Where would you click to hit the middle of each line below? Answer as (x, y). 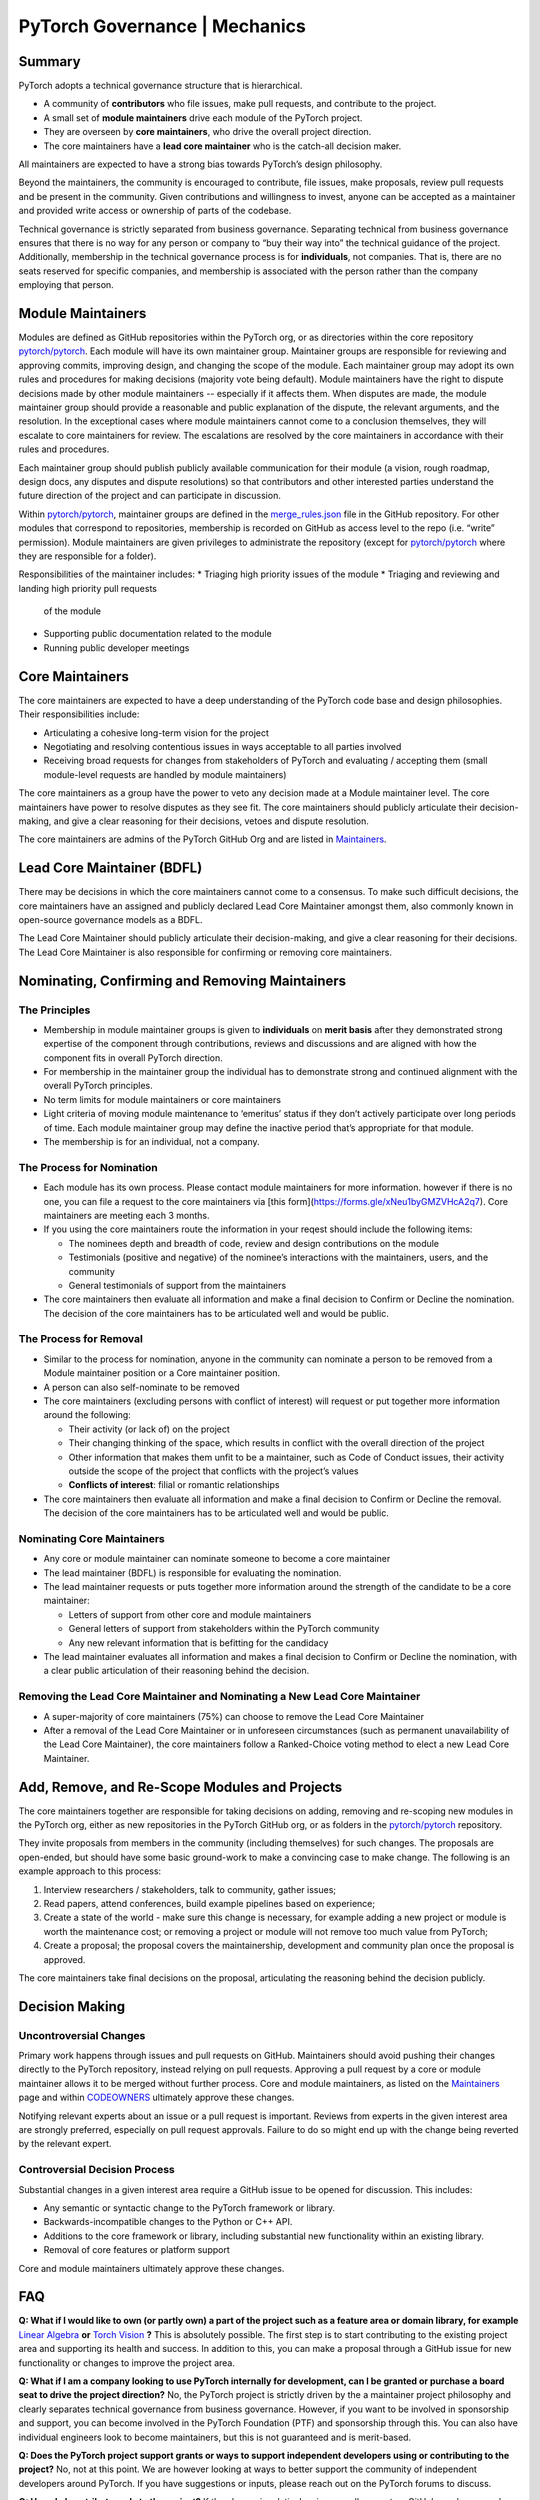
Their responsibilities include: (79, 714)
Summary (49, 61)
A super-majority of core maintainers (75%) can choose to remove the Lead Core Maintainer (234, 1716)
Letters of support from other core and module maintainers (190, 1614)
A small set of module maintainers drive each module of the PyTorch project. (203, 117)
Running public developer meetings (116, 647)
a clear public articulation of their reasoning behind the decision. (176, 1671)
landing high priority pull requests (87, 588)
